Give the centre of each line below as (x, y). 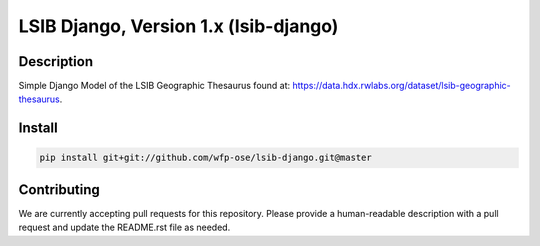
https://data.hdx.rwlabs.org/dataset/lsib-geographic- (402, 86)
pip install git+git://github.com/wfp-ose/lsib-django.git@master (205, 158)
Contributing (59, 189)
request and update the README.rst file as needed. (124, 227)
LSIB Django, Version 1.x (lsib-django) (178, 26)
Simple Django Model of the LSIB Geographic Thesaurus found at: (154, 86)
